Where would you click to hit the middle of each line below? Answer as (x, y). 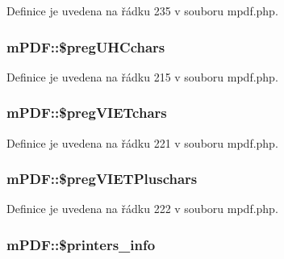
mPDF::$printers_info (81, 244)
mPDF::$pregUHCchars (86, 46)
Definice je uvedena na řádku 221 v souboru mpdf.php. (142, 142)
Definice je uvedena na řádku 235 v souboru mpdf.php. (142, 10)
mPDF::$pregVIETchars (87, 113)
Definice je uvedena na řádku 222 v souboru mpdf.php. (142, 209)
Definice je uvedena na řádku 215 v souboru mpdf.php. (142, 76)
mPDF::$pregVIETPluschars (102, 179)
